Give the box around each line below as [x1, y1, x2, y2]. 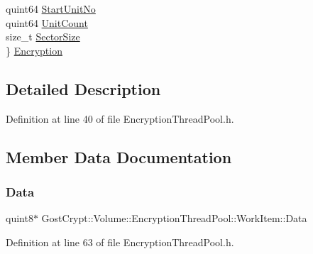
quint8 [6, 211, 33, 226]
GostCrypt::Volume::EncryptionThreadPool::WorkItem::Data [41, 211, 307, 226]
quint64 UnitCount [6, 15, 88, 30]
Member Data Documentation [6, 145, 232, 167]
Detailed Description [6, 77, 161, 99]
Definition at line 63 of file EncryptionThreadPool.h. [6, 234, 234, 249]
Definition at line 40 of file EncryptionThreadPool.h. [6, 111, 234, 126]
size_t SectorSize [6, 29, 80, 44]
